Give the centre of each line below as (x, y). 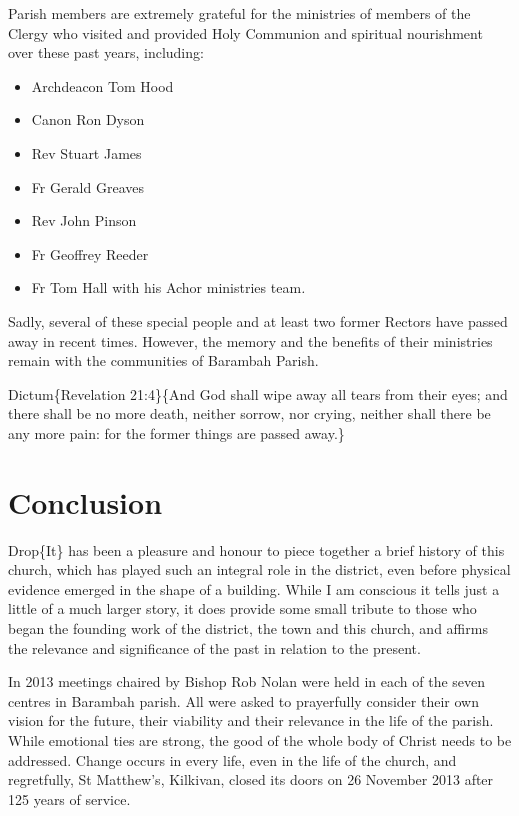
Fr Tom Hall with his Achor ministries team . (168, 287)
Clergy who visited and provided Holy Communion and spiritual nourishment (245, 32)
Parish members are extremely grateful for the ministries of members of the (239, 13)
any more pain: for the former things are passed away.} (176, 432)
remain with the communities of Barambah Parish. (163, 360)
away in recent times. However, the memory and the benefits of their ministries (250, 340)
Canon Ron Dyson (88, 119)
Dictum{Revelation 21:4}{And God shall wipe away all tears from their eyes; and (258, 393)
